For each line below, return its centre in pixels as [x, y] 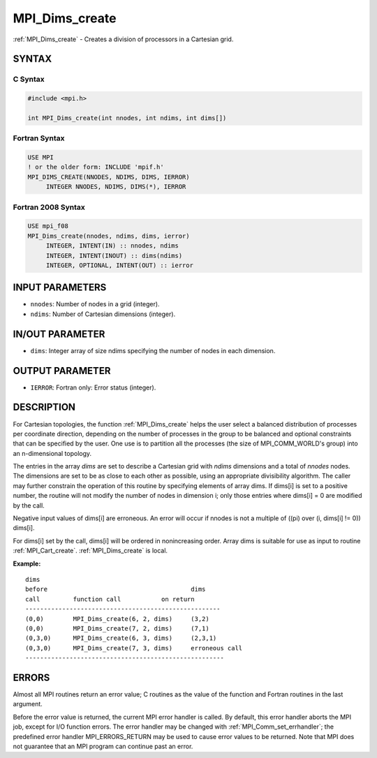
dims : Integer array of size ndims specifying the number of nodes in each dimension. [153, 350]
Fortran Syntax [39, 138]
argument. [28, 704]
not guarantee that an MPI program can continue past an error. [103, 746]
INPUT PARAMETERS [60, 288]
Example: [27, 564]
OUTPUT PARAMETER [62, 371]
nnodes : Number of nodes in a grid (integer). [95, 304]
